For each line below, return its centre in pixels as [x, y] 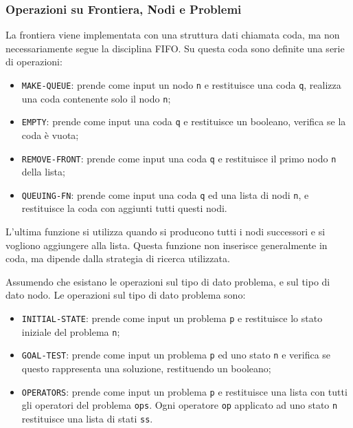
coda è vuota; [50, 135]
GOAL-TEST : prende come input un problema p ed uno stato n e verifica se [176, 355]
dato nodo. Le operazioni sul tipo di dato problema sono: [126, 295]
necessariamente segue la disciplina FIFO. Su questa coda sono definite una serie [175, 48]
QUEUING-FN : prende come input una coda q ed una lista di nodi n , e [165, 194]
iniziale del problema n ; [71, 331]
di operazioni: [34, 62]
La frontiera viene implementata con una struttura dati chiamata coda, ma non [173, 35]
